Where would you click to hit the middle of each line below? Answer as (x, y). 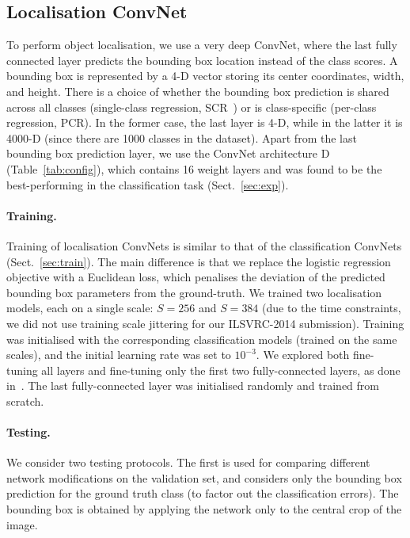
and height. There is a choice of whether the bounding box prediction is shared (198, 91)
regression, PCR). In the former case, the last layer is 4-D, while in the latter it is (205, 122)
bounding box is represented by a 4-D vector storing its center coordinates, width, (205, 76)
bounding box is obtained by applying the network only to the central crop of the (204, 509)
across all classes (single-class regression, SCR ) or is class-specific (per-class (192, 107)
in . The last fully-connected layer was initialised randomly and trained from (193, 385)
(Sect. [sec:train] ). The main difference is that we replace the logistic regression (199, 261)
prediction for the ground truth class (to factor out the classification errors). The (203, 493)
